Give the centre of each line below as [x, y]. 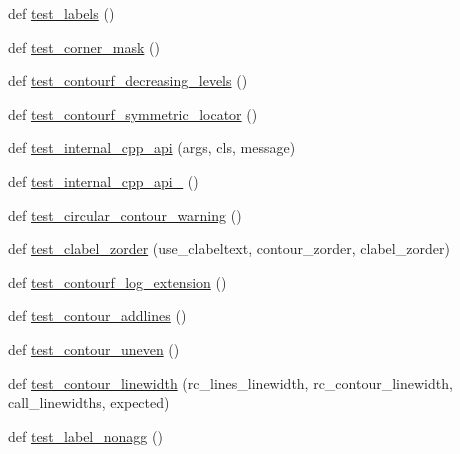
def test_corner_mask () [84, 46]
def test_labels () [61, 13]
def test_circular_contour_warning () [125, 214]
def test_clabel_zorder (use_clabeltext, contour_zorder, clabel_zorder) [229, 248]
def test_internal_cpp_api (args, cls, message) [152, 147]
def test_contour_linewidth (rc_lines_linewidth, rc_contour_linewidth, [230, 382]
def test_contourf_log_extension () [117, 281]
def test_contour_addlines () [97, 315]
